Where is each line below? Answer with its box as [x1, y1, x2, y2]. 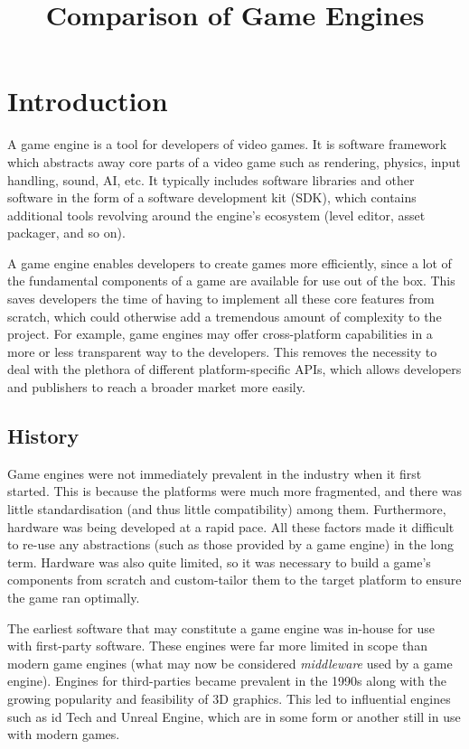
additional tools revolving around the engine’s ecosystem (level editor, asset [7, 205, 426, 224]
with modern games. [7, 725, 120, 744]
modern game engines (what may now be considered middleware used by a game [7, 653, 453, 672]
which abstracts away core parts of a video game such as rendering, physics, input [7, 152, 461, 171]
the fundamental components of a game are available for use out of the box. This [7, 271, 455, 290]
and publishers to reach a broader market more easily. [7, 378, 305, 397]
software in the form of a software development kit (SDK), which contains [7, 188, 417, 207]
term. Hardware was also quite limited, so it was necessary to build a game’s [7, 552, 431, 571]
